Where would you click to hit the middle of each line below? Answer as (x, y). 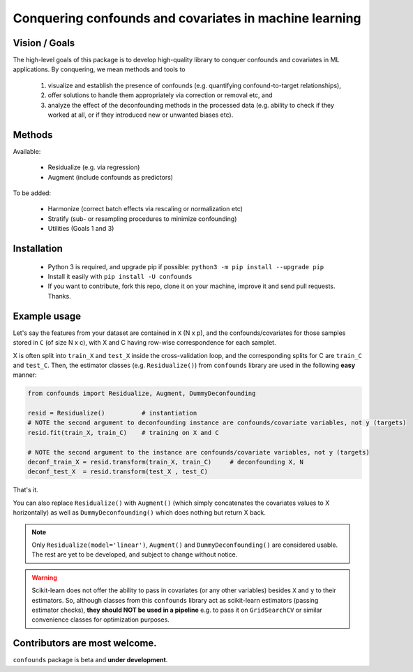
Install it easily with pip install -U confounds (120, 277)
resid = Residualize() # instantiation (112, 413)
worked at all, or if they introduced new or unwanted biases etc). (141, 115)
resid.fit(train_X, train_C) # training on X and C (123, 432)
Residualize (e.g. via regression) (94, 167)
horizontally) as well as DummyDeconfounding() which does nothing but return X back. (140, 513)
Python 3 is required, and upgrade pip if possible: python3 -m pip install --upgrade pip (186, 266)
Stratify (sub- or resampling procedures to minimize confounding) (142, 219)
